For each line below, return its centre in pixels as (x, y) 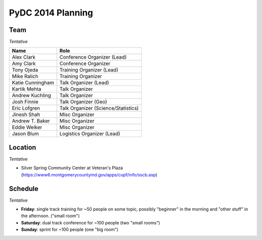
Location (23, 147)
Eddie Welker (27, 127)
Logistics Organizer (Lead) (90, 134)
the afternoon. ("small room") (50, 216)
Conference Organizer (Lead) (93, 57)
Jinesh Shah (26, 115)
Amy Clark (24, 64)
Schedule (24, 189)
